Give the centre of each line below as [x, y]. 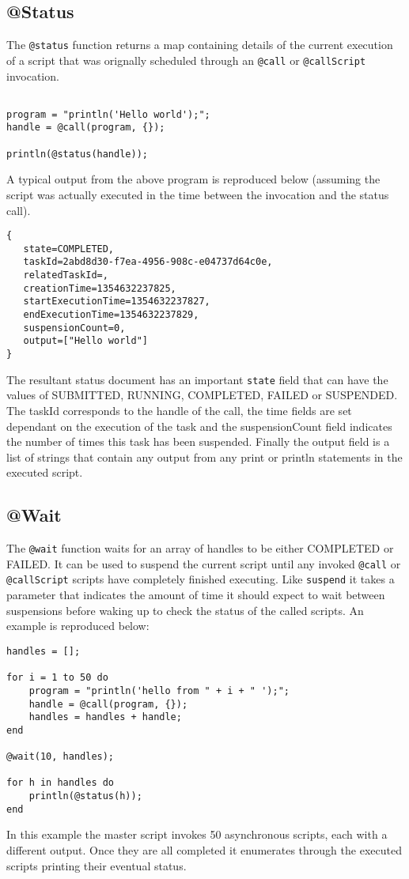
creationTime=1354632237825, [100, 288]
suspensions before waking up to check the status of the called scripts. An [185, 610]
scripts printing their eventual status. [97, 865]
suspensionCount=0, [74, 328]
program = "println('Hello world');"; [108, 114]
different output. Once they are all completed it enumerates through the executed [204, 850]
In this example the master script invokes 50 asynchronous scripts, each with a [197, 834]
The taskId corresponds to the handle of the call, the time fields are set [179, 410]
